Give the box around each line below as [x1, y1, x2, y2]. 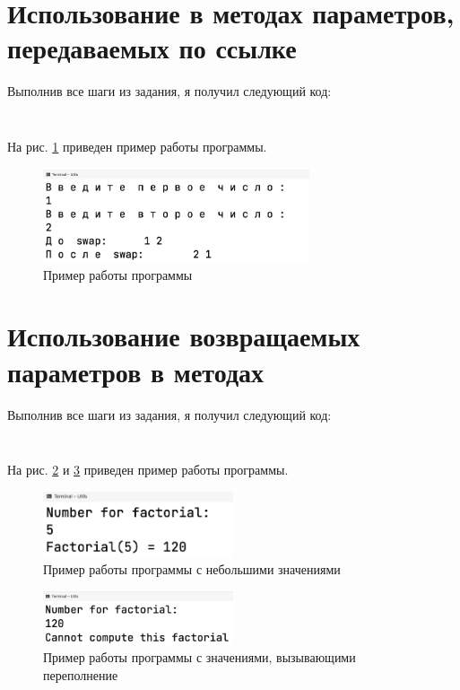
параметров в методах [7, 353, 265, 389]
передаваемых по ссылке [7, 30, 297, 66]
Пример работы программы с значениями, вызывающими [43, 648, 356, 667]
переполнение [43, 665, 118, 684]
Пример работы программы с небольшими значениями [43, 560, 341, 579]
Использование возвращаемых [7, 318, 360, 354]
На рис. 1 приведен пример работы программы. [7, 136, 267, 155]
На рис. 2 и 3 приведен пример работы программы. [7, 460, 289, 479]
